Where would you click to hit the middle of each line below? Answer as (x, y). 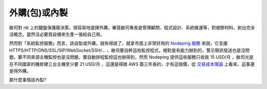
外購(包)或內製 (39, 13)
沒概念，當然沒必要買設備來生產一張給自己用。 (57, 34)
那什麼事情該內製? (28, 80)
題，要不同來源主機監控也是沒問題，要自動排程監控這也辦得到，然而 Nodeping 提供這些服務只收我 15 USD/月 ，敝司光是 (132, 57)
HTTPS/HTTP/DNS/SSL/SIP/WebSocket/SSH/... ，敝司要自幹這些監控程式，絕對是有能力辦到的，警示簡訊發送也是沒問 (129, 50)
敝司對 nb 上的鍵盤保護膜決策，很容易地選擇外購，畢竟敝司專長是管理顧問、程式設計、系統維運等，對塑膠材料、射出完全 (132, 28)
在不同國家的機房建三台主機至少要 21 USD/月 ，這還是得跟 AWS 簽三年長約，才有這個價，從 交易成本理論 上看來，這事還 (132, 64)
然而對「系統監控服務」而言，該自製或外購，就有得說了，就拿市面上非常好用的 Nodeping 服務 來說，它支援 (118, 43)
